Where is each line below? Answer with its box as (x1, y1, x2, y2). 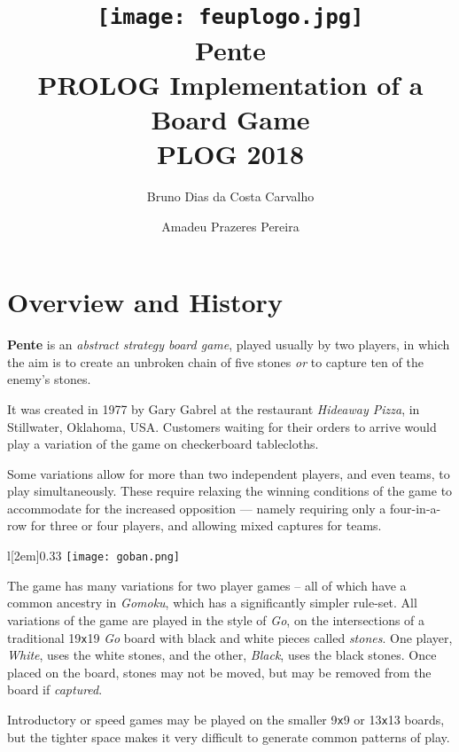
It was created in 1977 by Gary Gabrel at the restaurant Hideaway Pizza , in (7, 399, 420, 418)
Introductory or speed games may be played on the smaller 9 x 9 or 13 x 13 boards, (7, 709, 445, 728)
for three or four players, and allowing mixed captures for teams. (30, 516, 382, 535)
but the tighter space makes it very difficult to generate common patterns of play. (7, 727, 450, 746)
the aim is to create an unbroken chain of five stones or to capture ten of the (7, 352, 424, 371)
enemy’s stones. (7, 370, 91, 388)
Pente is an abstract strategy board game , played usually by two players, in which (7, 335, 450, 354)
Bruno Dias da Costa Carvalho (146, 187, 315, 205)
